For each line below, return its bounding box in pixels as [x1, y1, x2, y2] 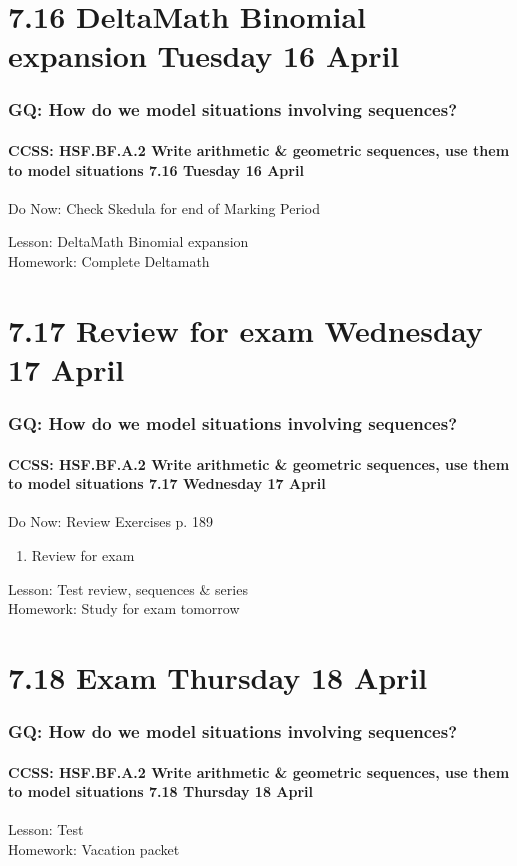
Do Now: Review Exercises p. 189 [8, 511, 213, 532]
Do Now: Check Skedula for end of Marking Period [8, 197, 321, 218]
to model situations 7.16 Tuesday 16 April [8, 159, 304, 180]
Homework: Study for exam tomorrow [8, 598, 240, 619]
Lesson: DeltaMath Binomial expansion [8, 231, 249, 252]
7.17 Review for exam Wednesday [8, 309, 483, 350]
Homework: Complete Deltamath [8, 250, 210, 271]
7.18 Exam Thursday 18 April [8, 656, 428, 697]
